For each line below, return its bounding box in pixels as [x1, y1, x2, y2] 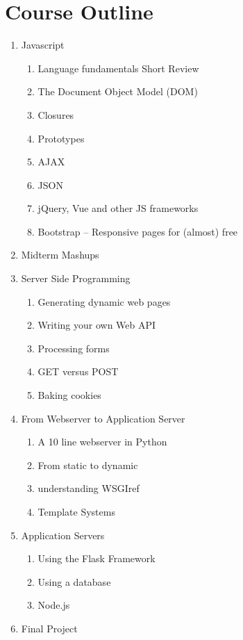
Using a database [37, 574, 111, 589]
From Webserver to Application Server [21, 411, 185, 425]
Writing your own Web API [37, 318, 156, 332]
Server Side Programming [21, 271, 131, 286]
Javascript [21, 38, 65, 52]
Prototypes [37, 131, 85, 145]
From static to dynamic [37, 457, 138, 472]
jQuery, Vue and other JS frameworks [37, 201, 199, 215]
